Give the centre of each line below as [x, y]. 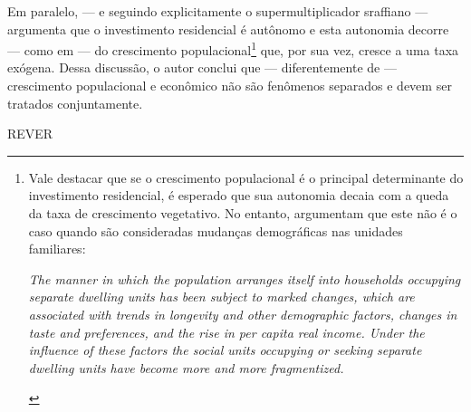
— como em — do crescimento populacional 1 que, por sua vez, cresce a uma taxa [233, 48]
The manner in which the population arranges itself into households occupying [245, 278]
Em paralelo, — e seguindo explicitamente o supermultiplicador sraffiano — [218, 11]
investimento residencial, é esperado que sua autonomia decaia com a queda [239, 195]
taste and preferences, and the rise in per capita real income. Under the [226, 332]
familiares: [57, 249]
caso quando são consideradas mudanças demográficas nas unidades [216, 230]
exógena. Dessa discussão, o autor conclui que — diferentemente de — [202, 67]
